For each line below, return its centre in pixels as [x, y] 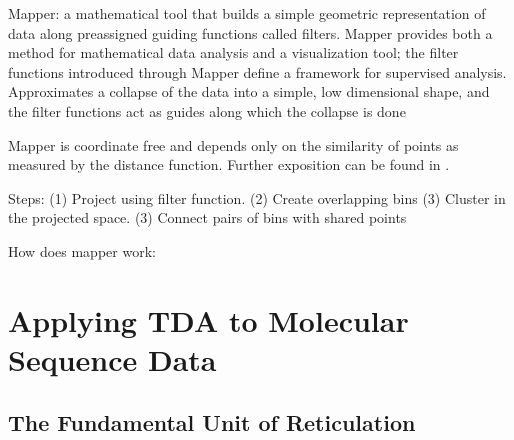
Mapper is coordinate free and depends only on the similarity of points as [233, 144]
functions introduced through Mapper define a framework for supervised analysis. [257, 71]
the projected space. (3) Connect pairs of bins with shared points [207, 217]
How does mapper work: [82, 250]
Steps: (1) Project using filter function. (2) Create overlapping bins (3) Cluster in [257, 197]
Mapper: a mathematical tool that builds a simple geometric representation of [247, 13]
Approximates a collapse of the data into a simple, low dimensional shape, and [249, 91]
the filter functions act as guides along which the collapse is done [207, 110]
